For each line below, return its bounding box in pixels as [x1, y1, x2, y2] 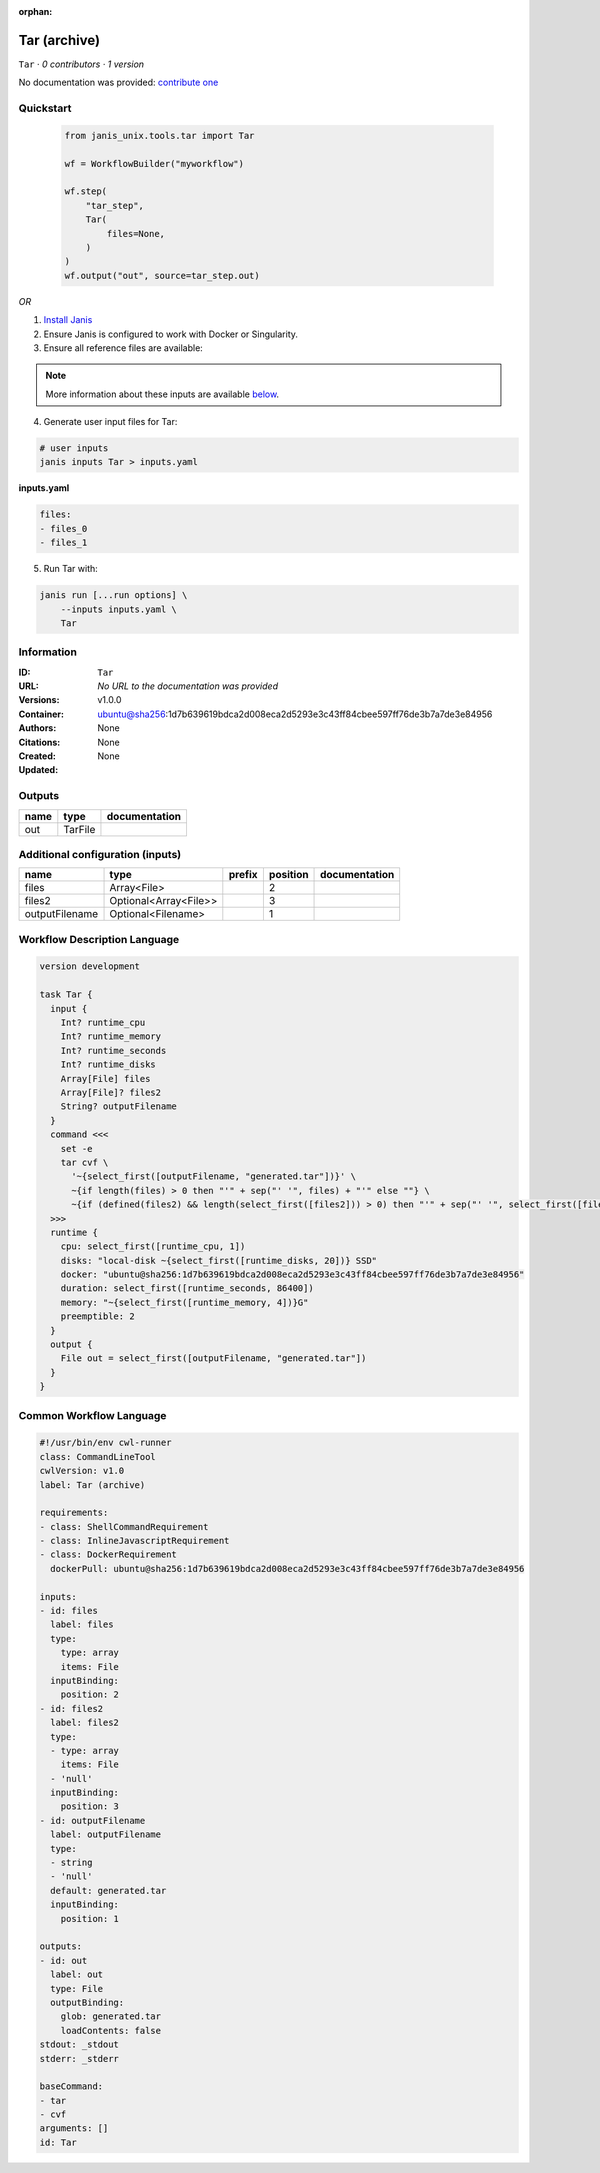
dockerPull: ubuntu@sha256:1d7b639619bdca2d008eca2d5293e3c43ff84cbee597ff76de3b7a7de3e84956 [50, 1563, 525, 1574]
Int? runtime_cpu [60, 1017, 146, 1029]
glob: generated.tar [60, 2011, 162, 2022]
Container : [18, 708, 65, 720]
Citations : [18, 736, 61, 748]
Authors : [18, 722, 57, 734]
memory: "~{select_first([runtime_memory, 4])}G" [60, 1296, 309, 1308]
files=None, [106, 228, 165, 239]
